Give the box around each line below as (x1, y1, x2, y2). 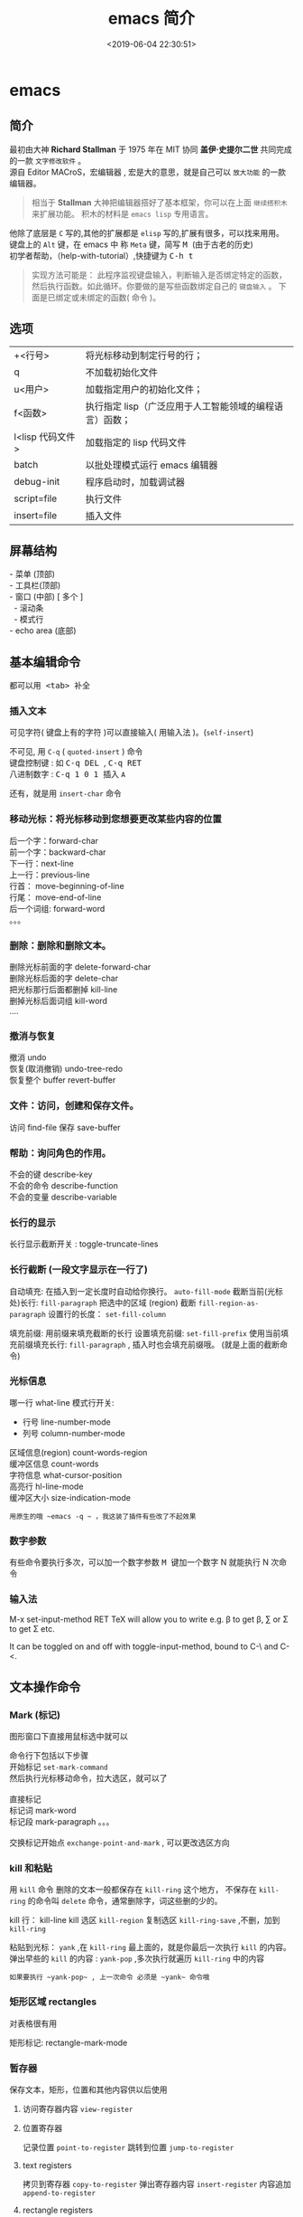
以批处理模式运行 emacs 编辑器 (85, 459, 218, 471)
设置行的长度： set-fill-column (48, 1308, 167, 1319)
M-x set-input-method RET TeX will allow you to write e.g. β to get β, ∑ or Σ (9, 1614, 289, 1625)
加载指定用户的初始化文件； (85, 383, 204, 395)
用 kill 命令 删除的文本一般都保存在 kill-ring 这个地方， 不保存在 (9, 1884, 257, 1895)
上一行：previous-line (9, 869, 90, 880)
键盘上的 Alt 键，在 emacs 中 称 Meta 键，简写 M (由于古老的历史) (9, 239, 254, 250)
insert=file (14, 508, 57, 521)
